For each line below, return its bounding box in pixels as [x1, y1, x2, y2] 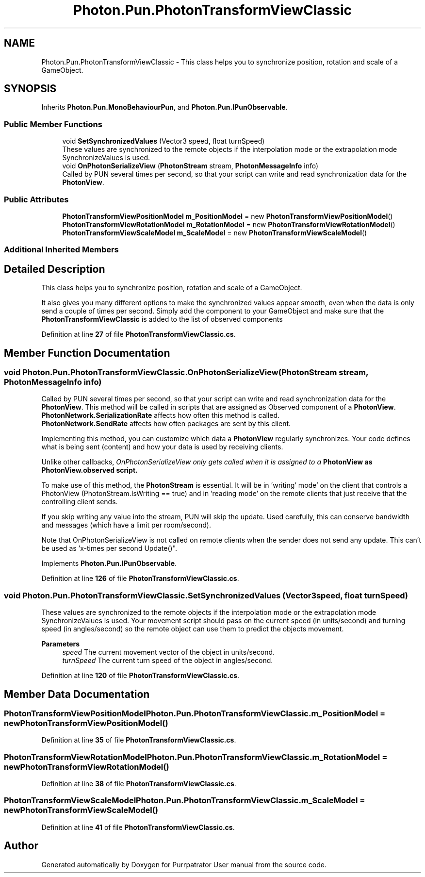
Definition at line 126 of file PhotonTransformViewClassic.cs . [41, 574, 239, 583]
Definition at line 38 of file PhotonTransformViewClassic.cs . [41, 779, 236, 788]
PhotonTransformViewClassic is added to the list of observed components [41, 315, 283, 324]
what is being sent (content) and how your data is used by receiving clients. [41, 443, 283, 451]
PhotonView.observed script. [41, 466, 138, 475]
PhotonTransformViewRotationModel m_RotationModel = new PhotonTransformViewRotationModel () [62, 220, 395, 229]
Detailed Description [4, 263, 105, 275]
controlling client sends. [41, 497, 118, 506]
